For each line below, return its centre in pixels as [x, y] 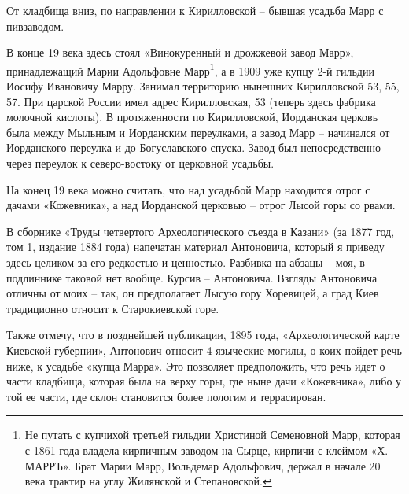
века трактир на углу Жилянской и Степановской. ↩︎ [148, 481]
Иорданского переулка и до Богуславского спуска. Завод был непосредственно [194, 147]
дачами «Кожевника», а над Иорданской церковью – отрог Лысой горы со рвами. [201, 205]
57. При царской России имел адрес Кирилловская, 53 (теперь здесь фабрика [191, 101]
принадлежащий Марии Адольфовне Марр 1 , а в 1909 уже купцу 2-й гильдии [190, 69]
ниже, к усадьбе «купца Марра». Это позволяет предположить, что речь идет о [196, 365]
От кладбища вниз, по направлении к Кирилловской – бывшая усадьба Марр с [195, 10]
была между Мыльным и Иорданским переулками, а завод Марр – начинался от [198, 132]
